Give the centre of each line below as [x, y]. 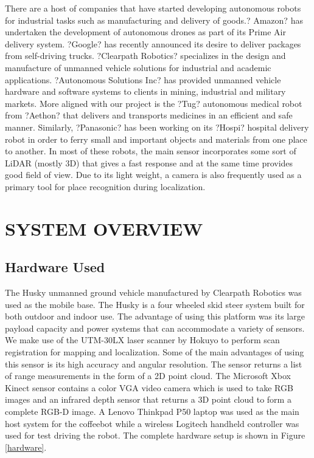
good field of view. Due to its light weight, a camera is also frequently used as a [153, 175]
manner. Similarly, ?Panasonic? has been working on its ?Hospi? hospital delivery [157, 127]
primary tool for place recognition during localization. [105, 186]
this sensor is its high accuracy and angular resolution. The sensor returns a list [154, 364]
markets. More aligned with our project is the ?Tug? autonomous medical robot [154, 103]
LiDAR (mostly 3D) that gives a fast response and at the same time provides [149, 162]
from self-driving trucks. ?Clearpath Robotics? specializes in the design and [145, 56]
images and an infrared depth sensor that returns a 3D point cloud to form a [148, 399]
